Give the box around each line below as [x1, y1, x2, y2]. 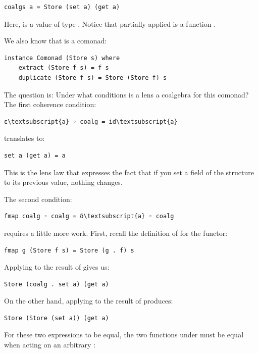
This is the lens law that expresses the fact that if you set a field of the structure [4, 167, 254, 177]
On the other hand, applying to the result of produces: [4, 295, 173, 306]
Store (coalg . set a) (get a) [4, 280, 109, 288]
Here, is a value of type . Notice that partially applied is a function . [4, 18, 216, 29]
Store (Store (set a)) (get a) [4, 314, 109, 322]
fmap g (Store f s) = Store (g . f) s [4, 246, 134, 254]
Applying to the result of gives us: [4, 262, 110, 272]
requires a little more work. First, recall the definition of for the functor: [4, 227, 228, 238]
